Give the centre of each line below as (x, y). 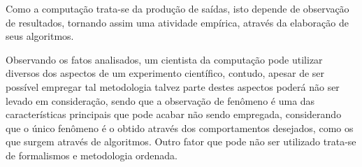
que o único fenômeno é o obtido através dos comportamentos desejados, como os (180, 128)
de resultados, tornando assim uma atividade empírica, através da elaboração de (177, 22)
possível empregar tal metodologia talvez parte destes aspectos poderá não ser (173, 86)
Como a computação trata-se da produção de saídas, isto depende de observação (178, 8)
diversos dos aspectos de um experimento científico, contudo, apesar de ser (165, 73)
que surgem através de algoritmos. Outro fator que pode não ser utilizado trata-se (181, 141)
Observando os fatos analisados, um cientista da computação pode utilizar (164, 59)
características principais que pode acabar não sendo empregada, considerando (174, 114)
